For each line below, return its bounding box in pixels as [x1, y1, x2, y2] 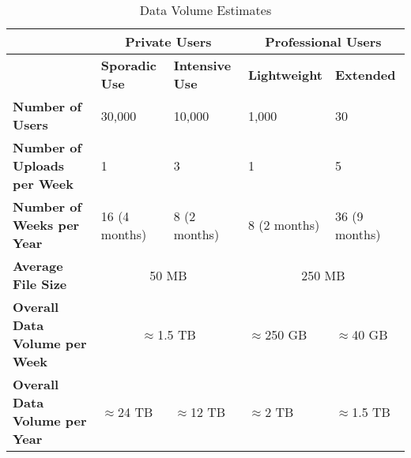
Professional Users [265, 32, 382, 51]
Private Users [125, 32, 212, 51]
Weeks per [13, 216, 80, 234]
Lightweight [247, 65, 323, 84]
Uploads [13, 156, 65, 175]
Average [13, 257, 63, 275]
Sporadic [100, 56, 157, 74]
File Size [13, 275, 67, 293]
